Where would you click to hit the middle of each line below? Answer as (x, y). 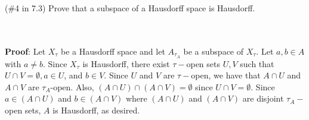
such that (257, 63)
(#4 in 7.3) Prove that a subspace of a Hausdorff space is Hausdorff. (130, 8)
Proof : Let (25, 51)
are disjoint (263, 98)
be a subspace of (214, 51)
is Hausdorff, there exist (126, 63)
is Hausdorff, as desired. (96, 110)
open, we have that (226, 75)
